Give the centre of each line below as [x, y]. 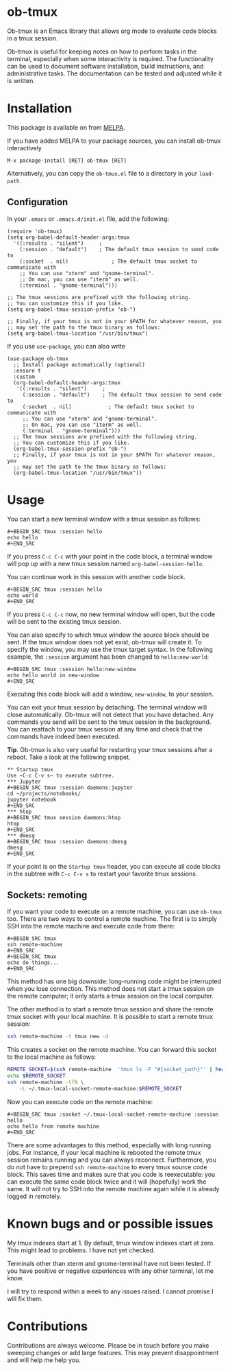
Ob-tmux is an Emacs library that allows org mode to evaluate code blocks [112, 31]
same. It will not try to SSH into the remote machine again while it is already [113, 1188]
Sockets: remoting [47, 895]
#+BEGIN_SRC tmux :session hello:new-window [72, 669]
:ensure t [27, 371]
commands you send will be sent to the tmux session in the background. [109, 722]
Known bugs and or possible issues [110, 1224]
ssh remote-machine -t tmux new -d [58, 1037]
